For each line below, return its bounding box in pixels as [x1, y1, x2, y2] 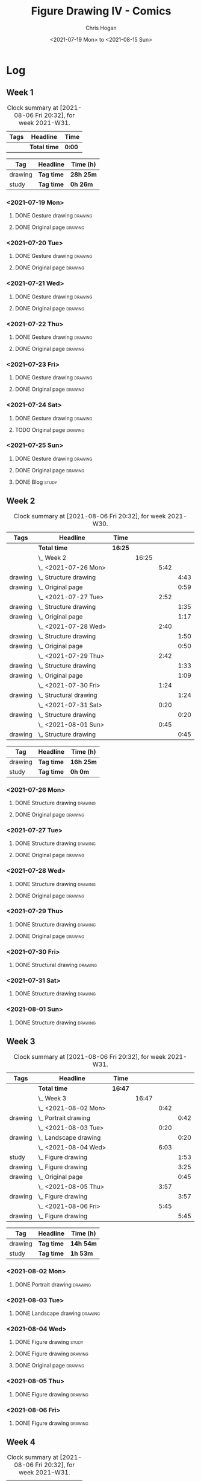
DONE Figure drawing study [14, 1338, 84, 1346]
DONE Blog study [14, 478, 57, 486]
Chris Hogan [85, 24, 117, 31]
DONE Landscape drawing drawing [14, 1309, 100, 1317]
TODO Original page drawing [14, 426, 85, 433]
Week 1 [6, 88, 34, 98]
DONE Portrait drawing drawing [14, 1280, 91, 1288]
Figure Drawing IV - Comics [31, 4, 172, 18]
